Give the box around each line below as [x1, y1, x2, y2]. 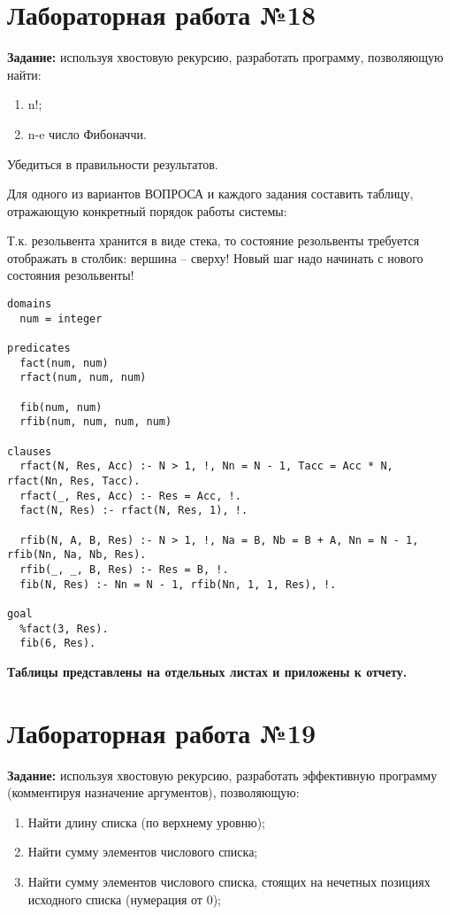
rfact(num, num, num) [19, 371, 147, 384]
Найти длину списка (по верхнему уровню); [27, 812, 265, 831]
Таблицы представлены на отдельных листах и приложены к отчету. [7, 662, 408, 680]
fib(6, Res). [19, 637, 96, 650]
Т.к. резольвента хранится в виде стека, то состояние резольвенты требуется [7, 231, 420, 250]
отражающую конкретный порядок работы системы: [7, 201, 287, 220]
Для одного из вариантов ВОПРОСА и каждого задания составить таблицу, [7, 184, 414, 203]
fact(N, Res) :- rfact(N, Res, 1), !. [19, 504, 248, 517]
